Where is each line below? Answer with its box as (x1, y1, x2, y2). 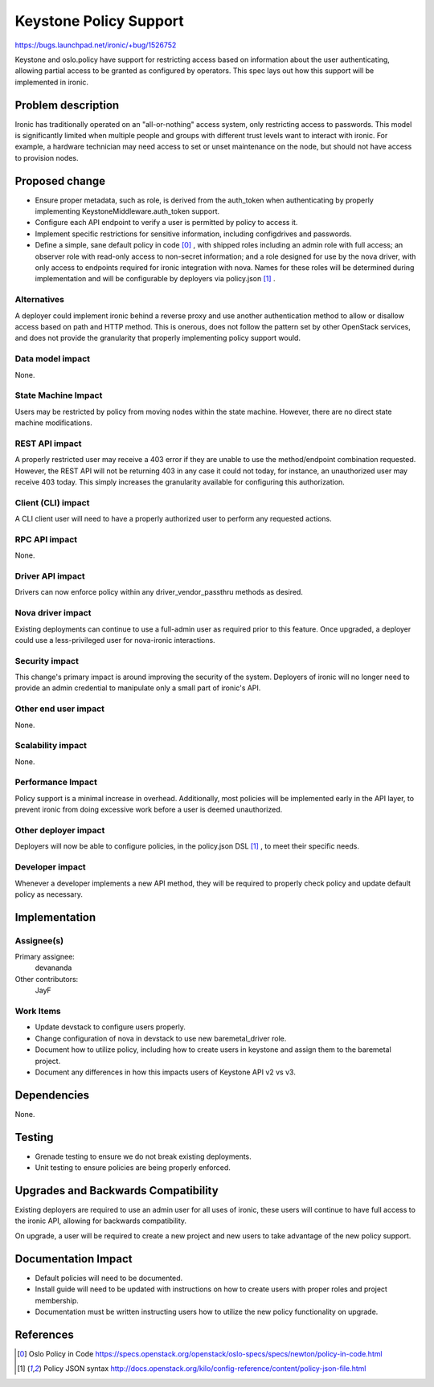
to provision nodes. (14, 153, 79, 162)
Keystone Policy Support (14, 12, 184, 30)
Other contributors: (14, 974, 79, 984)
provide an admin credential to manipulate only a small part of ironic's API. (14, 683, 261, 693)
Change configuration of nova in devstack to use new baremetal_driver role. (35, 1033, 287, 1043)
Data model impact (14, 354, 91, 365)
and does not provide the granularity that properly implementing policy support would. (14, 333, 301, 343)
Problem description (14, 98, 120, 112)
